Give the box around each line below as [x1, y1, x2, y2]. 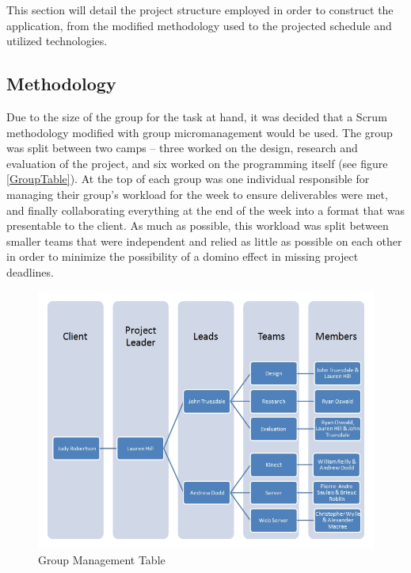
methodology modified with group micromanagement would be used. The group [6, 124, 393, 140]
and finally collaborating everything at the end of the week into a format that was [6, 201, 405, 218]
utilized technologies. [6, 32, 108, 49]
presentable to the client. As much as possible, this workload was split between [6, 217, 389, 234]
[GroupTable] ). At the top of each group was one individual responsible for [6, 170, 370, 187]
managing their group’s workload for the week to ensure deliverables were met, [6, 185, 388, 202]
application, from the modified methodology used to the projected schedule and [6, 17, 392, 33]
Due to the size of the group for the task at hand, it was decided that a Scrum [6, 108, 387, 124]
